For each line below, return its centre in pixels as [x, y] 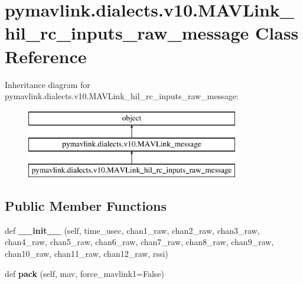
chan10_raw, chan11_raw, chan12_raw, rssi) [87, 254]
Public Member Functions [86, 206]
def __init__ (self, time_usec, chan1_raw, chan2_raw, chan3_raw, [132, 230]
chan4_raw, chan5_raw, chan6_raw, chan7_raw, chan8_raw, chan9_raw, [139, 242]
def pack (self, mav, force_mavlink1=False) [84, 273]
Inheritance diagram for [48, 84]
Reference [46, 56]
